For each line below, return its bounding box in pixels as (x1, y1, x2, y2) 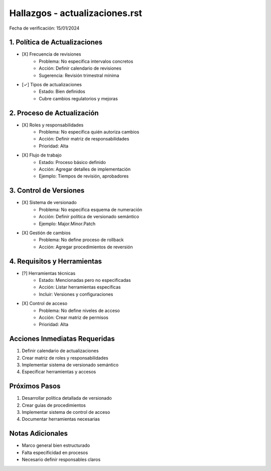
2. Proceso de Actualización (9, 108, 99, 117)
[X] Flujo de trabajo (22, 152, 62, 158)
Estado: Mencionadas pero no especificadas (39, 277, 131, 283)
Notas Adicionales (9, 429, 68, 438)
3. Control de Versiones (9, 186, 85, 195)
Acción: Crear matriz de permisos (39, 314, 109, 321)
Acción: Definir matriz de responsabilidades (39, 136, 129, 142)
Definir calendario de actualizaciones (22, 348, 99, 354)
